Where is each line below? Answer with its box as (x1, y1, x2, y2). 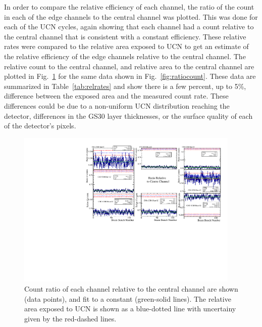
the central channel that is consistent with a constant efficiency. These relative (4, 31, 246, 41)
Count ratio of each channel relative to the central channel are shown (24, 283, 238, 294)
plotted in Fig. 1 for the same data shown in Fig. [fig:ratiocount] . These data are (4, 71, 256, 81)
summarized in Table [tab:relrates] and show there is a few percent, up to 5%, (4, 80, 246, 91)
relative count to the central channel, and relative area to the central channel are (4, 61, 254, 71)
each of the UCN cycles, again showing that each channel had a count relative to (4, 21, 254, 32)
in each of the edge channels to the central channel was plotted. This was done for (4, 11, 258, 22)
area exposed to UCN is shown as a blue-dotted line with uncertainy (24, 303, 236, 314)
